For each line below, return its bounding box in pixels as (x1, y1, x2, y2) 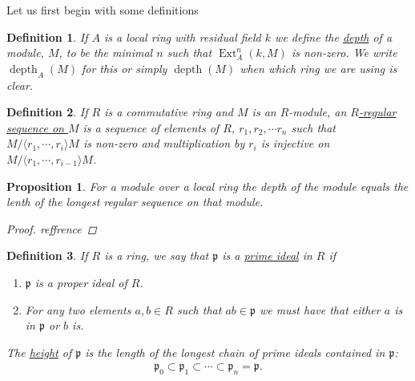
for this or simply (81, 59, 167, 76)
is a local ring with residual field (104, 28, 261, 45)
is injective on (260, 135, 330, 152)
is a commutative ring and (104, 103, 233, 120)
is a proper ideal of (34, 274, 127, 290)
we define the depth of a (275, 28, 393, 45)
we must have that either (259, 301, 381, 318)
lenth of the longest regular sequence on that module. (6, 193, 264, 210)
